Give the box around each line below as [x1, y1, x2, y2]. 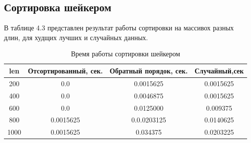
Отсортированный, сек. [28, 65, 103, 75]
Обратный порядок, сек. [109, 65, 188, 75]
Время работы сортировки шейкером [71, 48, 180, 59]
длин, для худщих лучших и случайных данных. [4, 32, 148, 42]
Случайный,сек [194, 65, 244, 75]
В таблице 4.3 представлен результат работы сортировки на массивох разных [4, 23, 234, 33]
